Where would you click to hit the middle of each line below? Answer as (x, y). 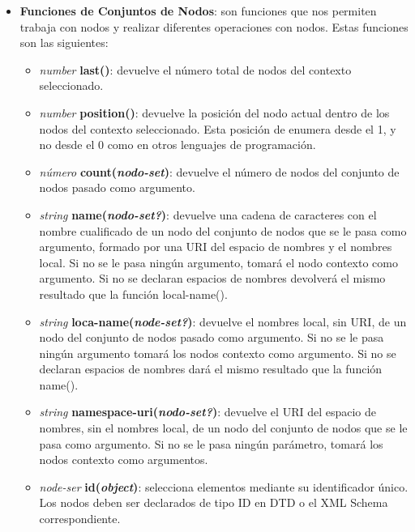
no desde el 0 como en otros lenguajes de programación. (178, 145)
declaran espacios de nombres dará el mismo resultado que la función (211, 369)
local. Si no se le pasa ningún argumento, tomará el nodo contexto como (218, 262)
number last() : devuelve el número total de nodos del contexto (195, 69)
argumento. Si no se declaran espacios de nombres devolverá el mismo (212, 278)
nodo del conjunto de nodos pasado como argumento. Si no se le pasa (212, 337)
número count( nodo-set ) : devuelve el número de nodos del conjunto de (219, 171)
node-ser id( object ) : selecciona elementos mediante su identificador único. (224, 486)
